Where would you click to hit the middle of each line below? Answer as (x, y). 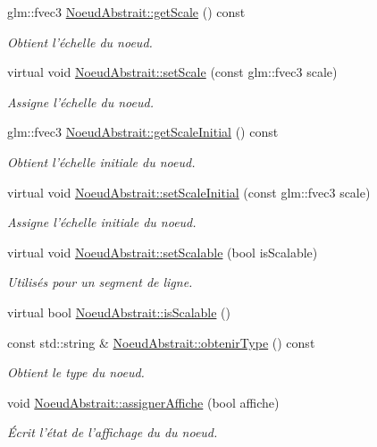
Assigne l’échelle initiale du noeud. (102, 222)
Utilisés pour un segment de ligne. (100, 282)
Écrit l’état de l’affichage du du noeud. (113, 432)
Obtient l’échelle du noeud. (80, 42)
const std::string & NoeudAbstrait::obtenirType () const (161, 342)
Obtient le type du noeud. (76, 372)
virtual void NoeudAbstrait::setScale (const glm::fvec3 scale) (172, 72)
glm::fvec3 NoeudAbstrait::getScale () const (126, 12)
